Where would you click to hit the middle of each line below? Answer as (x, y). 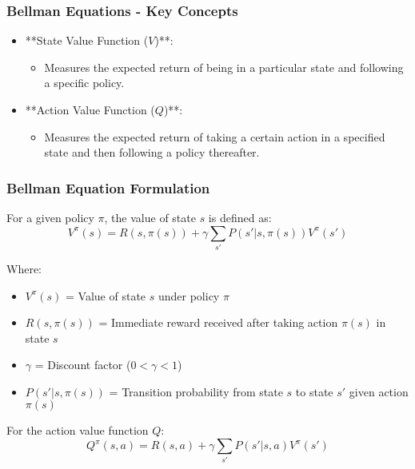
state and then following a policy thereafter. (152, 152)
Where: (24, 268)
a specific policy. (84, 83)
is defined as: (240, 217)
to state (314, 391)
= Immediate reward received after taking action (218, 322)
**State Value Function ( (87, 40)
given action (379, 391)
